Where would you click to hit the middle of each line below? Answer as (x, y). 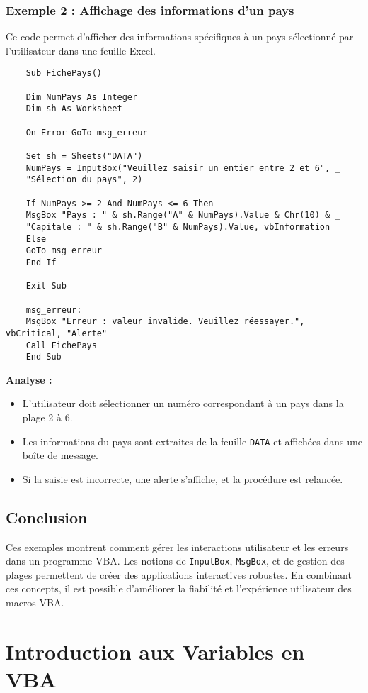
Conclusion (47, 517)
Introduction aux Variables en (155, 651)
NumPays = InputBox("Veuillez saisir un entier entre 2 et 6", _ (183, 168)
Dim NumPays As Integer (82, 97)
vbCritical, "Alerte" (57, 333)
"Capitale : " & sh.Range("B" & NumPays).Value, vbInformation (178, 227)
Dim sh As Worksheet (74, 109)
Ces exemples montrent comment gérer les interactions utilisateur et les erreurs (177, 547)
